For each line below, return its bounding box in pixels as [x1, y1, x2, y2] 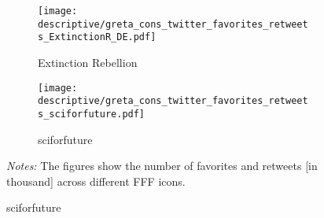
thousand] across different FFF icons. [6, 172, 186, 189]
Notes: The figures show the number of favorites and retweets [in [6, 157, 318, 174]
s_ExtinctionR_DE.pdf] [38, 31, 156, 43]
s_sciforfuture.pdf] [38, 108, 145, 120]
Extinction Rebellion [38, 54, 138, 70]
